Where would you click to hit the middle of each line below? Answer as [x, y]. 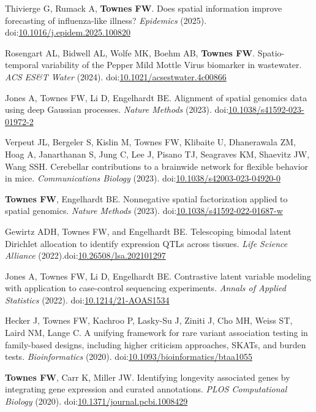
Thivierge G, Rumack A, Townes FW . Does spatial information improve [144, 8]
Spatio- [271, 52]
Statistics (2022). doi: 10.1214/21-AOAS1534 [87, 299]
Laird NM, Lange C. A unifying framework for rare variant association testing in [156, 333]
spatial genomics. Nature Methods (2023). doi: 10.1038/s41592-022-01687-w [144, 211]
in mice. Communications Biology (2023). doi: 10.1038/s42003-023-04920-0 [143, 178]
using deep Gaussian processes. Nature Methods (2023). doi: [117, 109]
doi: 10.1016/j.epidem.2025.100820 [68, 32]
